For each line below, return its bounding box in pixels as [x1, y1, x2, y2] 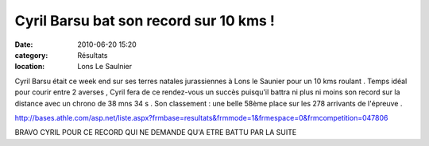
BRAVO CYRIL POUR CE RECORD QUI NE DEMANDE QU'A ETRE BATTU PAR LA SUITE [14, 128, 297, 137]
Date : [14, 40, 33, 49]
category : [14, 50, 48, 60]
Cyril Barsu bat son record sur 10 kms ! [14, 12, 276, 29]
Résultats [77, 50, 108, 60]
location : [14, 62, 45, 71]
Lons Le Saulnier [77, 62, 133, 71]
